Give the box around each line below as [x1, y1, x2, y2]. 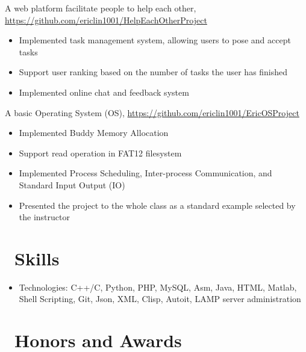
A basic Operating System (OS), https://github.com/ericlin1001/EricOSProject [5, 106, 299, 119]
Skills [14, 245, 60, 270]
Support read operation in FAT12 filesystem [19, 146, 182, 159]
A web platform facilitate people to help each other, [5, 2, 196, 14]
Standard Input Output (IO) [19, 178, 125, 191]
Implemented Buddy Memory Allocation [19, 126, 169, 139]
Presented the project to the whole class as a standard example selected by [19, 199, 296, 211]
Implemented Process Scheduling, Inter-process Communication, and [19, 167, 272, 179]
